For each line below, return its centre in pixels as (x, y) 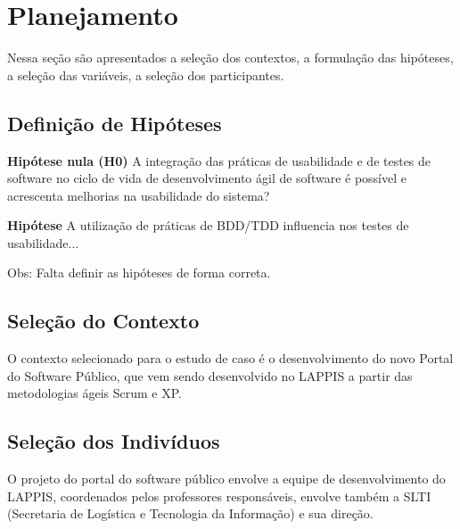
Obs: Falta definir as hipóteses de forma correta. (139, 273)
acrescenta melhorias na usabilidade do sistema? (139, 195)
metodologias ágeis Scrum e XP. (94, 393)
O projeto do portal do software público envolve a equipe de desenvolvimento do (226, 479)
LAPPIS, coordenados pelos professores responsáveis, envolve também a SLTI (219, 496)
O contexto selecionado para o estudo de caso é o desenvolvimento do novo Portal (230, 358)
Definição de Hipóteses (115, 123)
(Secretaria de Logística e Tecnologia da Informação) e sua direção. (190, 513)
